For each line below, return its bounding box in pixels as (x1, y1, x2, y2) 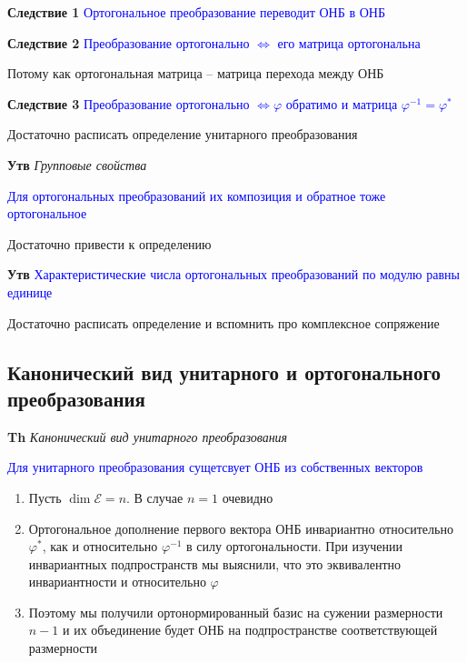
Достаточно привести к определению (7, 234, 212, 253)
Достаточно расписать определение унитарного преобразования (7, 125, 358, 144)
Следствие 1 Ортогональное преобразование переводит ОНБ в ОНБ (7, 3, 385, 21)
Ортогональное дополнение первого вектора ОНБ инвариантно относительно (28, 518, 453, 537)
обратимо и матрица (285, 94, 398, 113)
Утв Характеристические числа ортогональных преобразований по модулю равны (7, 265, 460, 284)
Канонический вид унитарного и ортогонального (7, 357, 441, 386)
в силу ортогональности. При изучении (186, 537, 403, 556)
